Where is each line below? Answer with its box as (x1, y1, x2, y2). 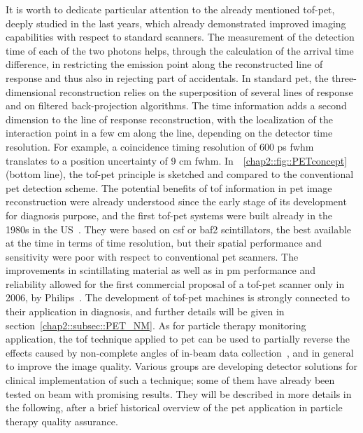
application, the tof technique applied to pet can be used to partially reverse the (6, 331, 350, 346)
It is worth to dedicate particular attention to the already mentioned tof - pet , (6, 2, 335, 16)
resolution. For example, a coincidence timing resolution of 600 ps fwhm (6, 139, 314, 153)
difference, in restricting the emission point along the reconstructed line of (6, 57, 323, 71)
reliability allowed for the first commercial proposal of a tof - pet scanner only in (6, 276, 345, 291)
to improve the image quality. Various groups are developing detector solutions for (6, 359, 358, 373)
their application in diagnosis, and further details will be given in (6, 304, 285, 319)
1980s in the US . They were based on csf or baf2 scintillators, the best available (6, 221, 352, 236)
